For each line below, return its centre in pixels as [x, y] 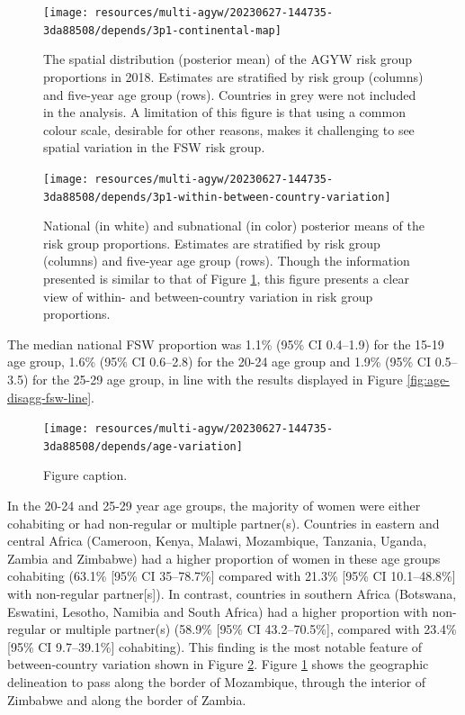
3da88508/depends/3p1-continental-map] [162, 30]
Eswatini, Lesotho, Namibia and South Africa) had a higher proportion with [218, 611]
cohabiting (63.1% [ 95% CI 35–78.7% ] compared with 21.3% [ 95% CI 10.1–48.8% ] [232, 576]
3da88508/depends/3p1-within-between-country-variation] [217, 197]
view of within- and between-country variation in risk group [208, 296]
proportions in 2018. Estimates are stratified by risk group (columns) [233, 76]
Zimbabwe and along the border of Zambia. [127, 699]
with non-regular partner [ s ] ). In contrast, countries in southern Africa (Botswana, [232, 593]
